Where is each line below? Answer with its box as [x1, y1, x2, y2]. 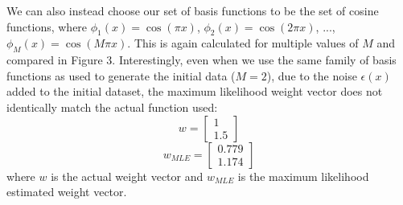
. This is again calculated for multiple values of [127, 35, 359, 51]
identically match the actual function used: [6, 98, 218, 115]
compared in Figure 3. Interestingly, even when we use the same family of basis [6, 51, 397, 68]
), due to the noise [266, 67, 357, 84]
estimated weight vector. [6, 183, 127, 200]
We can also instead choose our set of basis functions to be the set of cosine [6, 2, 379, 18]
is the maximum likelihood [237, 167, 369, 184]
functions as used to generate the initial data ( [6, 67, 236, 84]
